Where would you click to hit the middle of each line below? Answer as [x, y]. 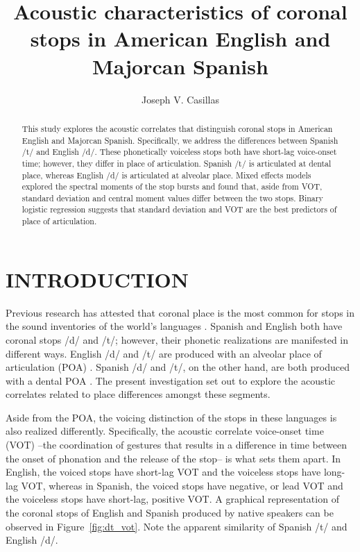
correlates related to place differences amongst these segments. [138, 394]
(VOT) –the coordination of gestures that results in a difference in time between [176, 445]
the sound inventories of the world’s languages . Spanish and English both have [174, 326]
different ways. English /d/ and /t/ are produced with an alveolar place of [164, 353]
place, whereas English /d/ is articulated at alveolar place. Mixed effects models [166, 175]
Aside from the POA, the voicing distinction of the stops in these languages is [171, 417]
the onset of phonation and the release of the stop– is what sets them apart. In [173, 458]
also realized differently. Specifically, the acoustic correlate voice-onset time [165, 431]
